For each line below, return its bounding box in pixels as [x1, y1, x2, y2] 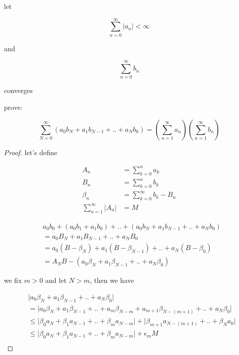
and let [45, 275, 67, 285]
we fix [4, 275, 22, 285]
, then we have [89, 275, 134, 285]
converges [4, 85, 33, 95]
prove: [4, 102, 22, 112]
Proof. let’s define [4, 147, 57, 157]
